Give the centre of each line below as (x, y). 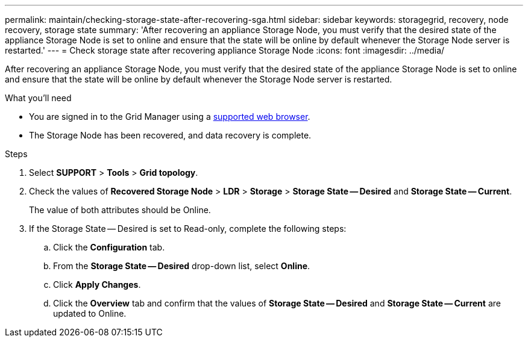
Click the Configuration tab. (109, 247)
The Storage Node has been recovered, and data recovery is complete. (170, 135)
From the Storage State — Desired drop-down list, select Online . (182, 266)
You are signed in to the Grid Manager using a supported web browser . (170, 117)
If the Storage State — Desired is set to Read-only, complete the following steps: (188, 229)
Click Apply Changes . (97, 284)
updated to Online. (90, 313)
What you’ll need (38, 98)
